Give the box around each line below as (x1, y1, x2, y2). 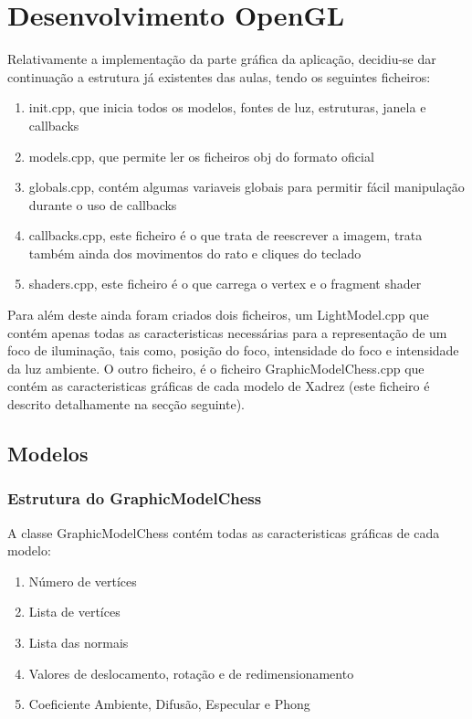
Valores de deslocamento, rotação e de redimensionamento (28, 663, 354, 682)
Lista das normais (28, 633, 129, 651)
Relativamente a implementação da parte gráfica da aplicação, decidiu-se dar (7, 49, 436, 69)
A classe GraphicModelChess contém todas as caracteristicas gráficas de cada (7, 523, 440, 542)
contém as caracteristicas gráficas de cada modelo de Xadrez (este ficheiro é (7, 376, 430, 396)
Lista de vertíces (28, 602, 121, 621)
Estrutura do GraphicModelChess (7, 487, 262, 510)
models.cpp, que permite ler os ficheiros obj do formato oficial (28, 146, 374, 165)
